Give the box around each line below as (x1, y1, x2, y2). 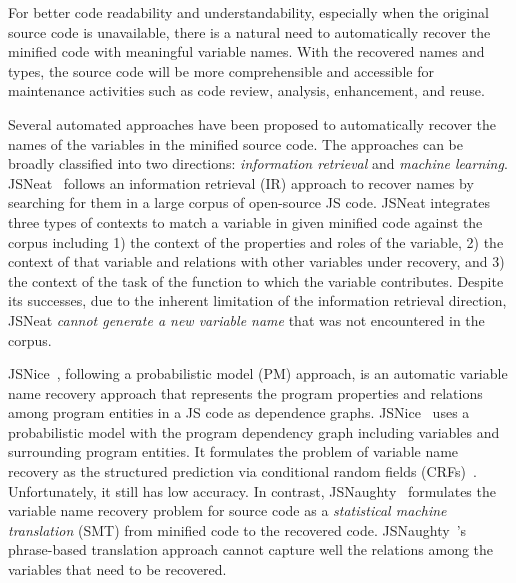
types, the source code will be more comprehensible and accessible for (8, 60, 434, 81)
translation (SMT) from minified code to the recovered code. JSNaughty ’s (8, 519, 467, 540)
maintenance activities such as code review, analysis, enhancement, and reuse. (8, 80, 485, 101)
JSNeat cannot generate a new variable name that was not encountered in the (8, 309, 485, 330)
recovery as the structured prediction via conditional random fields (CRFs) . (8, 461, 477, 482)
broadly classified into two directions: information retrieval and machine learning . (8, 153, 508, 174)
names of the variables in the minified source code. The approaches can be (8, 133, 463, 154)
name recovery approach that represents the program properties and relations (8, 382, 483, 403)
